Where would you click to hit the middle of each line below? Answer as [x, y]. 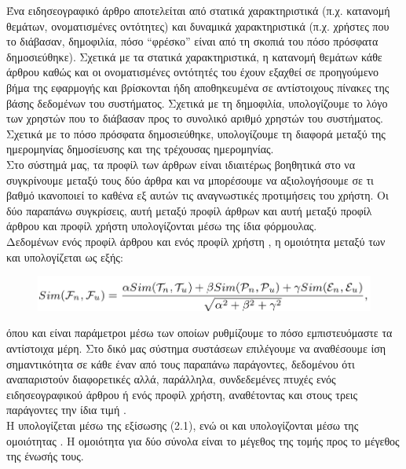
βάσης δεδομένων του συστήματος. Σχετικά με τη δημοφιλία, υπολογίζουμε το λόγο [197, 103]
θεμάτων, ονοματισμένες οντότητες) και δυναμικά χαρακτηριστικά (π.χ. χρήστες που [198, 26]
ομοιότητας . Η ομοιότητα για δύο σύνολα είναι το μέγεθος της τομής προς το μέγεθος [203, 440]
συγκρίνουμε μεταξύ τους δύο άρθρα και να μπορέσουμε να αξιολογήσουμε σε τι [190, 180]
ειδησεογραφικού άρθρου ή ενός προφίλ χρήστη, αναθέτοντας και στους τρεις [182, 394]
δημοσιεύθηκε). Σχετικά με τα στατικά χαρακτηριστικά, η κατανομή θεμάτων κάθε [194, 56]
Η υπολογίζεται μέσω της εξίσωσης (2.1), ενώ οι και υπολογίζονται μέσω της [183, 425]
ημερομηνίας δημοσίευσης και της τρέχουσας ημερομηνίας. [140, 149]
